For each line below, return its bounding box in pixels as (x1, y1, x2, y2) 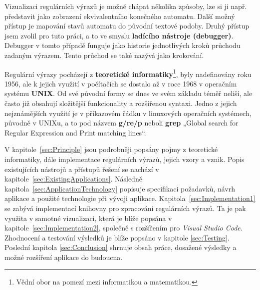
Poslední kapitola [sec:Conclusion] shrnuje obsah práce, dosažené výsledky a (4, 242, 237, 252)
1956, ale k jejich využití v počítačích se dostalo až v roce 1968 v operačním (4, 78, 237, 88)
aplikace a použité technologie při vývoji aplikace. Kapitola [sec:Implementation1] (4, 193, 256, 203)
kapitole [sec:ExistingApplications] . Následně (4, 173, 142, 184)
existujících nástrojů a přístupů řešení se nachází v (4, 163, 159, 174)
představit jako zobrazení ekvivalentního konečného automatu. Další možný (4, 10, 235, 21)
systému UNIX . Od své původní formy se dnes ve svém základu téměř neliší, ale (4, 88, 253, 98)
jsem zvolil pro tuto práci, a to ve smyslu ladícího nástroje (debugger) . (4, 30, 234, 40)
